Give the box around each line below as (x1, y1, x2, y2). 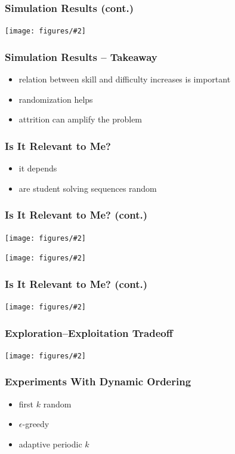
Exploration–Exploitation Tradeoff (5, 325, 173, 340)
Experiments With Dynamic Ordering (5, 374, 191, 389)
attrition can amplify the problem (18, 113, 143, 125)
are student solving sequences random (18, 182, 157, 194)
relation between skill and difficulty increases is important (18, 73, 231, 85)
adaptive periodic (18, 437, 82, 450)
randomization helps (18, 93, 93, 105)
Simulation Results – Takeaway (5, 49, 157, 64)
